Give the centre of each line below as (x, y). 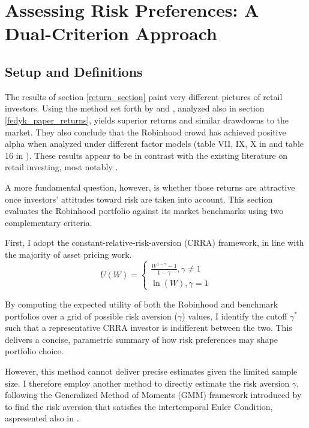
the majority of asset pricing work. (68, 254)
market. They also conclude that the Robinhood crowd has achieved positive (145, 132)
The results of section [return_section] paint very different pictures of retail (144, 96)
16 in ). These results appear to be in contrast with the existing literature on (146, 155)
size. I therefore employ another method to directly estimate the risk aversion (147, 383)
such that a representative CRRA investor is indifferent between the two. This (148, 328)
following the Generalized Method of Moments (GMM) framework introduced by (153, 395)
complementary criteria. (49, 222)
